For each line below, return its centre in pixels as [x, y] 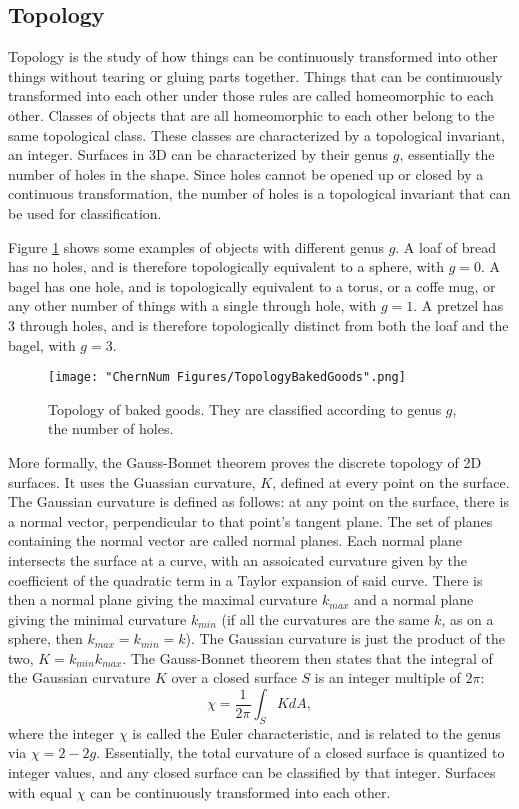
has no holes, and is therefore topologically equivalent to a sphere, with [226, 266]
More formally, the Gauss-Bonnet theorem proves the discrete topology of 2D [245, 461]
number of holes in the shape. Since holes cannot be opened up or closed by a [246, 173]
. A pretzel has [458, 305]
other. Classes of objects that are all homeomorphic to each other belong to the [251, 114]
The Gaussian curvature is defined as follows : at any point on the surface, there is [258, 501]
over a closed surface [234, 677]
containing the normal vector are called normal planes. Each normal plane [235, 540]
